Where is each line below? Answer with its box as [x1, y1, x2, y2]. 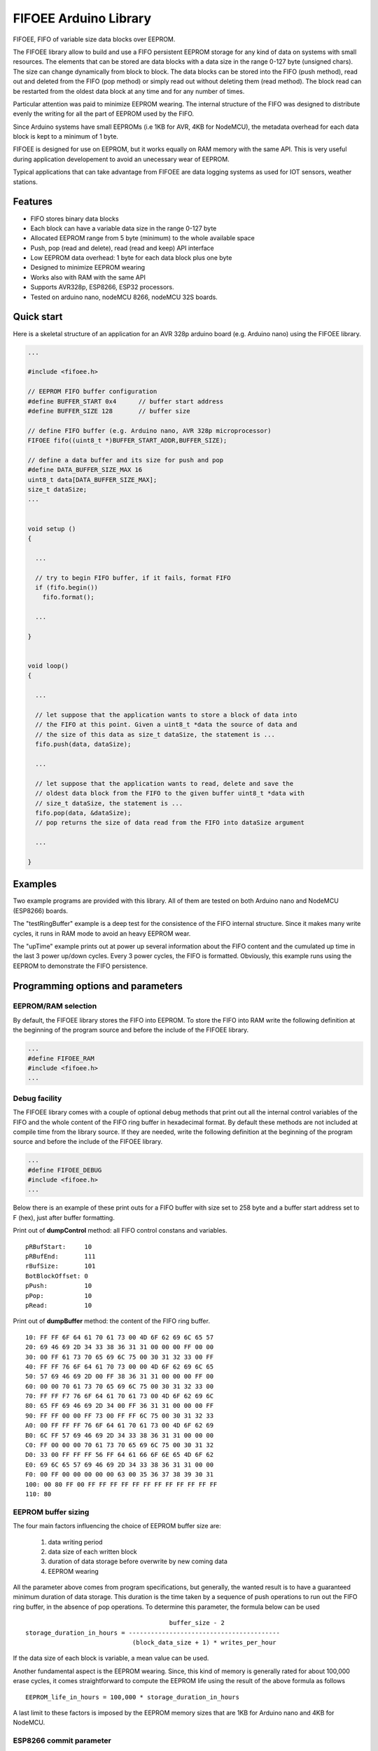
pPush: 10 [25, 1282, 92, 1290]
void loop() [27, 662, 69, 670]
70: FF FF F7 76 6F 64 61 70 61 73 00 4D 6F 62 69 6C [25, 1392, 213, 1400]
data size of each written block [48, 1547, 137, 1556]
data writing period [48, 1537, 103, 1546]
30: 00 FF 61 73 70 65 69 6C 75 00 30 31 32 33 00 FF [25, 1352, 213, 1361]
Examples [13, 878, 57, 890]
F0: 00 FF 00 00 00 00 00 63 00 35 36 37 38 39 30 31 [25, 1471, 213, 1479]
